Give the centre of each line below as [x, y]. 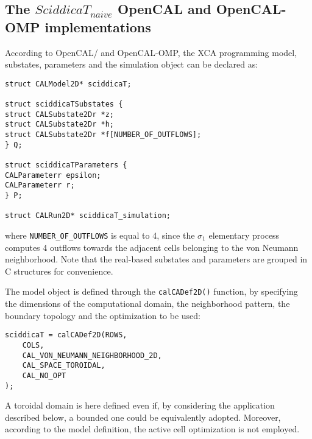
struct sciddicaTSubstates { [64, 104]
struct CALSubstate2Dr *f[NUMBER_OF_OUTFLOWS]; [103, 135]
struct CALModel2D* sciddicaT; [68, 84]
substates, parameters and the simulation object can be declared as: [132, 64]
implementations [98, 26]
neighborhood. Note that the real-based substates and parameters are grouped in [156, 259]
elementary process [244, 235]
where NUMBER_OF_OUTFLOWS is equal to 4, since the [100, 235]
